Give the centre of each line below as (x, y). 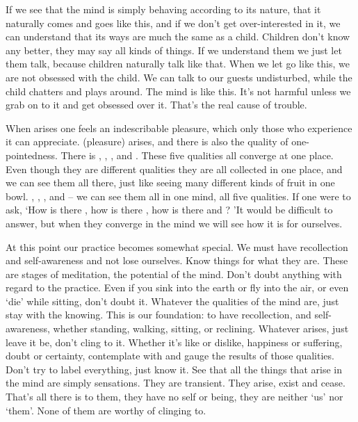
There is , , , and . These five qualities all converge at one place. (197, 155)
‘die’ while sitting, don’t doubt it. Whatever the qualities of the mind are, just (172, 301)
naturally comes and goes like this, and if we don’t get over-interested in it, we (173, 23)
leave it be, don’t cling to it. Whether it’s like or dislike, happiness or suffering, (174, 342)
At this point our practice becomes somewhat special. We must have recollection (177, 246)
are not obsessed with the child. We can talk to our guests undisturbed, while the (179, 77)
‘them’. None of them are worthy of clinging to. (106, 410)
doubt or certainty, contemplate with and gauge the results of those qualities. (170, 356)
